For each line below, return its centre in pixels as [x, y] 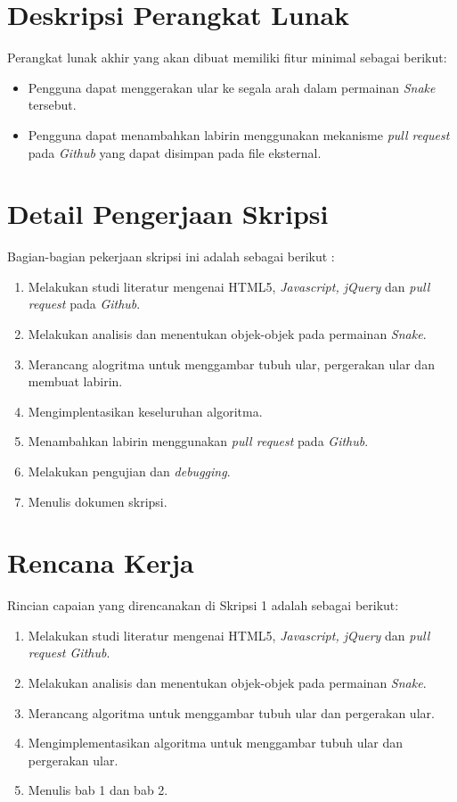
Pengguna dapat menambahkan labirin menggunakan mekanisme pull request [239, 134]
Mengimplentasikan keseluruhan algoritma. [145, 411]
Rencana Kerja [101, 562]
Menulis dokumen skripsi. [98, 501]
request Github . [69, 653]
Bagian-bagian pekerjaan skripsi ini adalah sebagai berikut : [171, 256]
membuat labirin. [75, 381]
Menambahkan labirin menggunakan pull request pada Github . [198, 441]
